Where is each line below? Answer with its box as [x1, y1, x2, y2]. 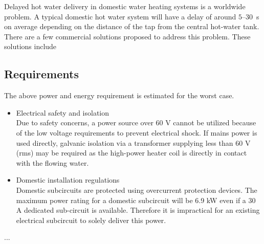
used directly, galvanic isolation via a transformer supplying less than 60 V [16, 137, 251, 148]
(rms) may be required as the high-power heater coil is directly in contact [16, 147, 247, 158]
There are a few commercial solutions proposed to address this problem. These [4, 31, 251, 41]
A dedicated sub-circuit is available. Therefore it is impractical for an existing [16, 205, 260, 215]
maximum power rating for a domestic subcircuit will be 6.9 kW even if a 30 [16, 194, 256, 205]
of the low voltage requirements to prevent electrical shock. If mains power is [16, 127, 257, 138]
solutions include [4, 41, 57, 52]
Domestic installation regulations [16, 174, 120, 185]
